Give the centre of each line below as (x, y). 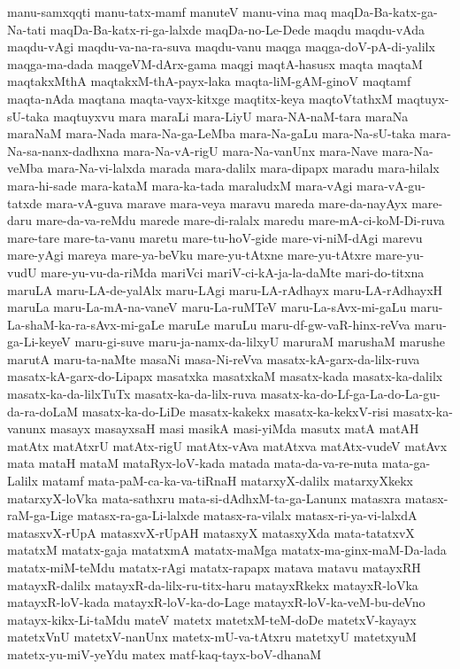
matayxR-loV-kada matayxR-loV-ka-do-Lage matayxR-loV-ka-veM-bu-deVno (216, 602)
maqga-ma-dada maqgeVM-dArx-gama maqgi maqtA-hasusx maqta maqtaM (215, 63)
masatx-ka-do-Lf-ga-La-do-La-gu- (350, 394)
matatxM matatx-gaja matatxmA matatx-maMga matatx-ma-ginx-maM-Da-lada (227, 550)
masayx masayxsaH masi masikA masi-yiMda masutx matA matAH (234, 428)
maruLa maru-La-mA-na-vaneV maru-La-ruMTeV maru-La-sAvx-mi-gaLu (207, 307)
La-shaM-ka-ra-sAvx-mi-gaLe (86, 324)
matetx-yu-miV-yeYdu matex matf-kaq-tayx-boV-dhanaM (165, 653)
